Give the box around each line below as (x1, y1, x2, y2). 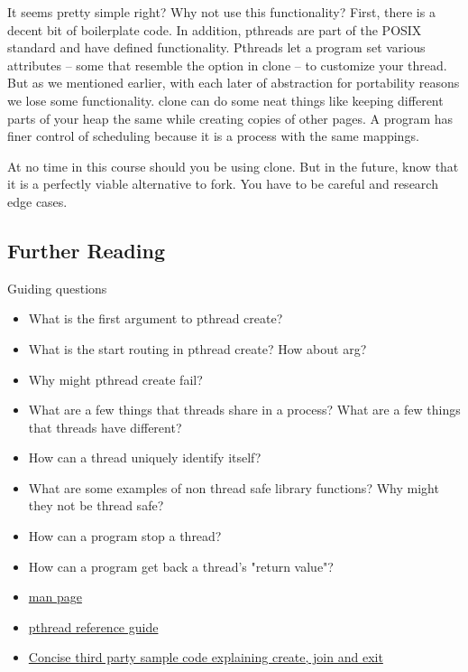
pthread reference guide (28, 617, 159, 636)
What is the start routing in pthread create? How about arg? (28, 339, 367, 358)
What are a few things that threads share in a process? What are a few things (28, 400, 461, 419)
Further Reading (7, 236, 165, 264)
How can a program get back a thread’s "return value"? (28, 556, 334, 575)
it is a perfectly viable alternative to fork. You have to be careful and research (7, 174, 438, 193)
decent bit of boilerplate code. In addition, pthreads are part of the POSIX (7, 20, 422, 39)
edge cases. (7, 191, 68, 210)
